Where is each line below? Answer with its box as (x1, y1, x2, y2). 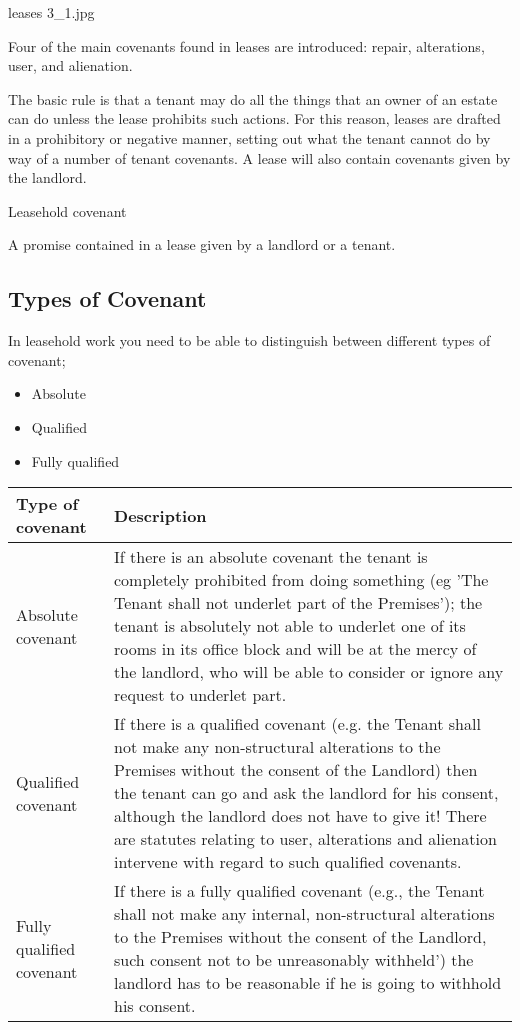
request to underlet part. (114, 683, 287, 707)
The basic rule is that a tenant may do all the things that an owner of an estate (8, 88, 498, 109)
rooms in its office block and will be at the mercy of (114, 637, 477, 661)
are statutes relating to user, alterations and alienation (114, 827, 497, 851)
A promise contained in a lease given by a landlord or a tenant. (8, 234, 396, 255)
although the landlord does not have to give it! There (114, 804, 487, 828)
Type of (16, 492, 79, 516)
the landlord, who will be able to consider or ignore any (114, 660, 504, 684)
